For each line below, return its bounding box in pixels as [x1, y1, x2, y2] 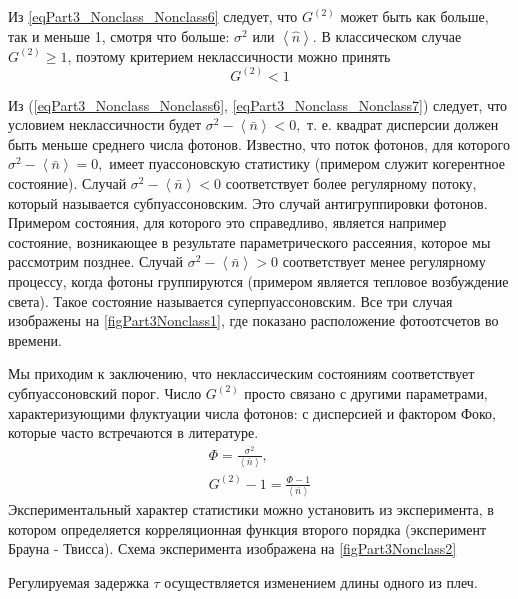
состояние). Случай [8, 173, 127, 193]
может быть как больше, [340, 6, 489, 26]
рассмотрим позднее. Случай [8, 251, 184, 272]
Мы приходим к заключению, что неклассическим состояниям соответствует [8, 363, 475, 384]
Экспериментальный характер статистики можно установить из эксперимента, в [8, 498, 494, 519]
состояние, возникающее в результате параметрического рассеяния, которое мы [8, 231, 491, 252]
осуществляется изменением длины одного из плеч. [164, 571, 478, 592]
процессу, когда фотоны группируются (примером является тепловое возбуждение [8, 270, 509, 291]
